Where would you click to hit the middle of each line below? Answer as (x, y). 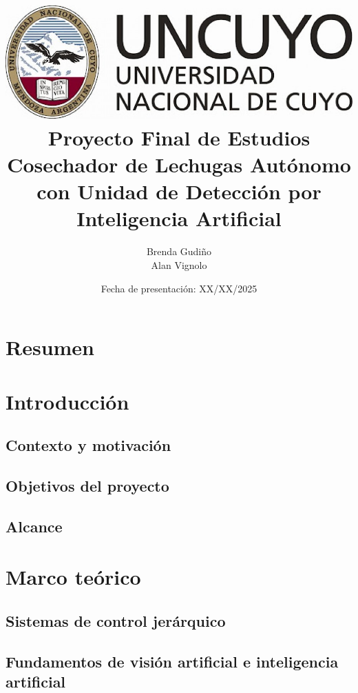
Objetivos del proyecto (87, 485)
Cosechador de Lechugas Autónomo (179, 164)
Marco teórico (73, 577)
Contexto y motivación (88, 445)
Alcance (34, 526)
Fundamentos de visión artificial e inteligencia (172, 661)
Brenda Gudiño (179, 251)
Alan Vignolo (179, 264)
